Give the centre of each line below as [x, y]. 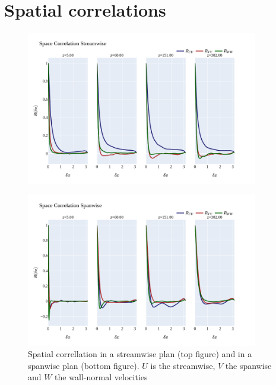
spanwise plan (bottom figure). [84, 365]
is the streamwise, [183, 365]
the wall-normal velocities [101, 377]
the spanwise [248, 365]
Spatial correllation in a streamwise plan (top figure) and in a [140, 354]
